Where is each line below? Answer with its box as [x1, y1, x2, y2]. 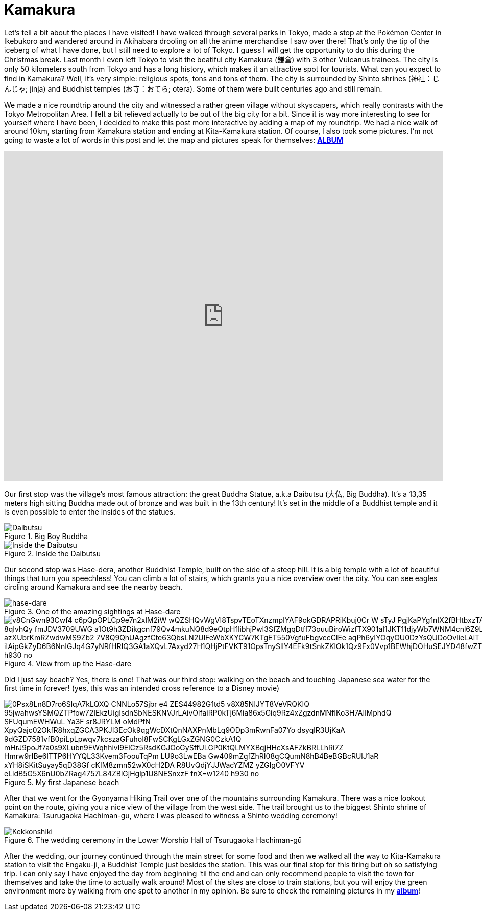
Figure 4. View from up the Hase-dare [4, 659, 132, 668]
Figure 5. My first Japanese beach [4, 777, 119, 787]
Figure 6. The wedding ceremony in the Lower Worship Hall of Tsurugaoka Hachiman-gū [4, 835, 302, 844]
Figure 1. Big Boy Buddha [4, 531, 88, 541]
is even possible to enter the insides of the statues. [4, 507, 176, 516]
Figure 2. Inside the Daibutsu [4, 549, 101, 558]
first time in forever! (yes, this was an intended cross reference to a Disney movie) [4, 683, 280, 693]
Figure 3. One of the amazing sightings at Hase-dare [4, 607, 181, 616]
